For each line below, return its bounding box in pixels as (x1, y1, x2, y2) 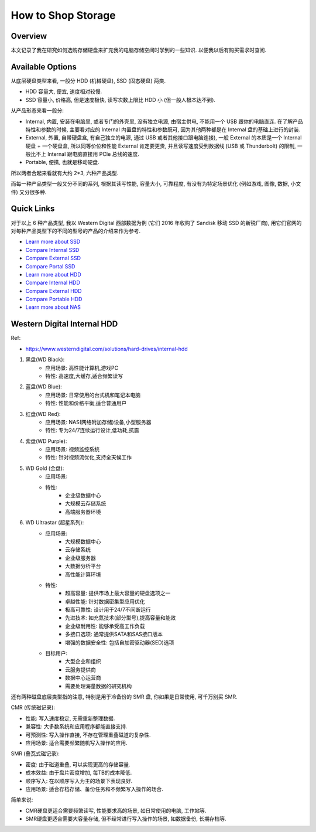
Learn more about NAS (25, 304, 81, 311)
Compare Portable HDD (25, 296, 83, 303)
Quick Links (11, 204, 55, 214)
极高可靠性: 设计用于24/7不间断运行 (65, 606, 152, 613)
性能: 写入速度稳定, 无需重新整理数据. (25, 715, 115, 722)
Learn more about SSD (25, 238, 81, 245)
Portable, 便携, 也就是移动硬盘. (25, 159, 99, 166)
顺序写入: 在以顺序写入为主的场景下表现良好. (25, 777, 133, 785)
